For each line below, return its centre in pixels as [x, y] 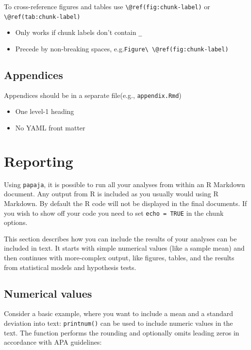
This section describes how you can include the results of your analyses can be [120, 238]
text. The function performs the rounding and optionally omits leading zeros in [122, 332]
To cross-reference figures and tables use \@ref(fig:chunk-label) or [107, 6]
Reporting [39, 161]
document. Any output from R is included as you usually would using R [111, 194]
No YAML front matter [50, 128]
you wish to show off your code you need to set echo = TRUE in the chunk [114, 213]
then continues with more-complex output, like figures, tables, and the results [119, 258]
